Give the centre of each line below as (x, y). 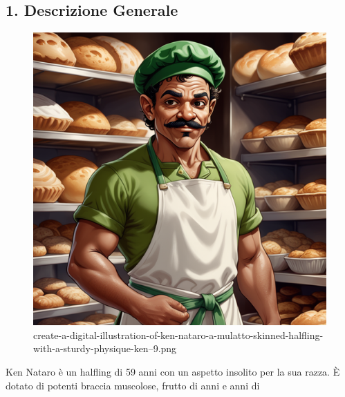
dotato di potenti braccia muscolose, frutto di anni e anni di (133, 385)
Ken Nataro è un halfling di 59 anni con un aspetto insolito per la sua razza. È (173, 371)
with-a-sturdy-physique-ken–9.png (105, 348)
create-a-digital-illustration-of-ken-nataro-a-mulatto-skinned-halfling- (178, 335)
